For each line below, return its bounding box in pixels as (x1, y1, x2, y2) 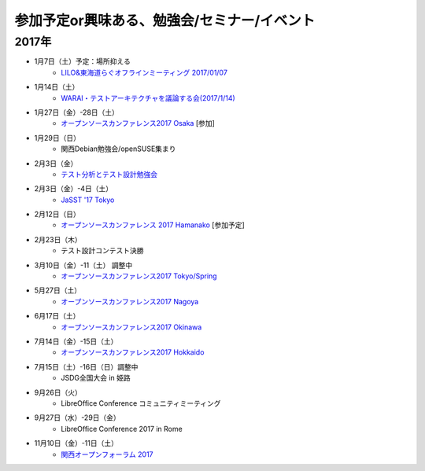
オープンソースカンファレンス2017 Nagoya (61, 296, 199, 306)
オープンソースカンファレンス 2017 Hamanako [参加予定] (61, 220, 246, 230)
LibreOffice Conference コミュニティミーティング (61, 398, 221, 408)
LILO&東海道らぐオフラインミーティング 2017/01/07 (61, 68, 228, 77)
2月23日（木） (34, 234, 82, 244)
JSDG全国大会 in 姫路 (61, 373, 131, 383)
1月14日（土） (34, 83, 79, 92)
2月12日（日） (34, 209, 80, 219)
